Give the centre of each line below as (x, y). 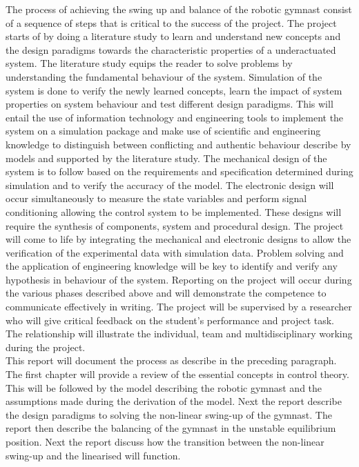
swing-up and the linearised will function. (93, 455)
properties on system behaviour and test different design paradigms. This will (169, 104)
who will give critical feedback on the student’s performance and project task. (170, 320)
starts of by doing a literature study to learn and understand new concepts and (173, 36)
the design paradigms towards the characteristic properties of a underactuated (171, 49)
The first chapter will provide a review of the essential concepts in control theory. (177, 374)
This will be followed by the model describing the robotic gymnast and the (164, 387)
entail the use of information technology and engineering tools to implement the (175, 117)
